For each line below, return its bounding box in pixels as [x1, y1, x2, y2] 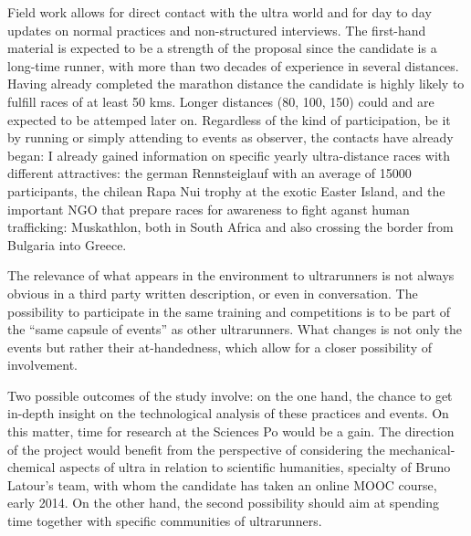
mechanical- [389, 439, 455, 458]
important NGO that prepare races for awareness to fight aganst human [7, 199, 410, 218]
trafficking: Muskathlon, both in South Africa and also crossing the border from [7, 217, 454, 236]
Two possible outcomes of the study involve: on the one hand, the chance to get [7, 385, 453, 405]
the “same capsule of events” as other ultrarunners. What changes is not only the [7, 320, 463, 339]
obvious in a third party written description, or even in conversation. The [7, 283, 418, 302]
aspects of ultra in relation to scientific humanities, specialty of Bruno [59, 457, 451, 477]
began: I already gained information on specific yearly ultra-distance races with [7, 145, 450, 164]
